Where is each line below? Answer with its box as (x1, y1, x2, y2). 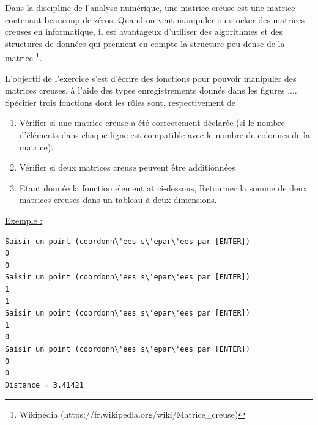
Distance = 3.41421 (5, 380, 84, 390)
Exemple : (5, 213, 43, 226)
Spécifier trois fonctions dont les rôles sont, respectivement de (5, 95, 236, 108)
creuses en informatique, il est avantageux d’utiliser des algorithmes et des (5, 25, 283, 38)
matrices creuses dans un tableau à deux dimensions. (19, 193, 217, 206)
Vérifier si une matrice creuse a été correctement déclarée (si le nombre (19, 116, 285, 129)
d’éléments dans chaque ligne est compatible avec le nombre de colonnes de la (19, 128, 310, 141)
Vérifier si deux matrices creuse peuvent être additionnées (19, 161, 235, 174)
